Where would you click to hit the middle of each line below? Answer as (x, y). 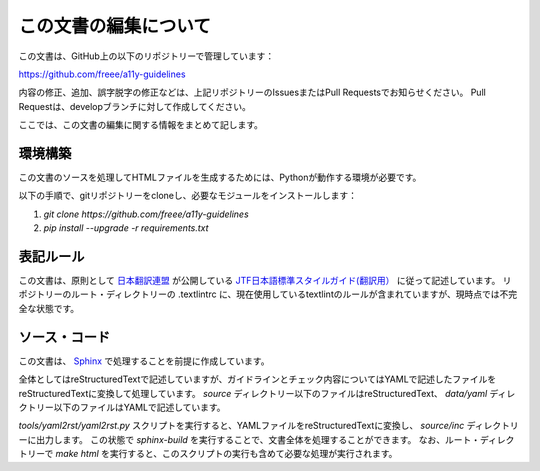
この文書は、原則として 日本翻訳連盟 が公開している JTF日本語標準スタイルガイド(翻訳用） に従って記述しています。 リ (265, 281)
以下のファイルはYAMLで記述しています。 (139, 407)
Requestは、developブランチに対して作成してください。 (135, 106)
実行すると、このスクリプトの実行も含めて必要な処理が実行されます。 (253, 454)
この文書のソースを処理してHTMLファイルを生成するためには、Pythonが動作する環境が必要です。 (220, 177)
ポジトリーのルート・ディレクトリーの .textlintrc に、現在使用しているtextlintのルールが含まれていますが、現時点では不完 (268, 294)
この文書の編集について (115, 26)
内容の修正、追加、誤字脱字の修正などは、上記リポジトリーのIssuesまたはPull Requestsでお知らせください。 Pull (252, 92)
